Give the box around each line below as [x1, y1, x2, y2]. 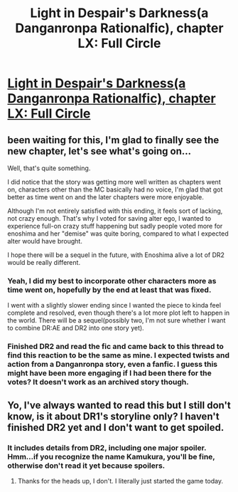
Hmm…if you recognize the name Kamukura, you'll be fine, [7, 451, 215, 461]
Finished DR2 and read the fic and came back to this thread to [7, 342, 224, 352]
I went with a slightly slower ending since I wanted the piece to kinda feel [7, 301, 222, 310]
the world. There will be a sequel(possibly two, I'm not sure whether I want [7, 316, 226, 325]
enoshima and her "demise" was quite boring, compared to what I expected [7, 229, 229, 238]
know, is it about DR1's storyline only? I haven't [7, 410, 220, 422]
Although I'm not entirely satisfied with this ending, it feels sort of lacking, [7, 206, 223, 215]
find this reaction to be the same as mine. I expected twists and [7, 350, 229, 360]
